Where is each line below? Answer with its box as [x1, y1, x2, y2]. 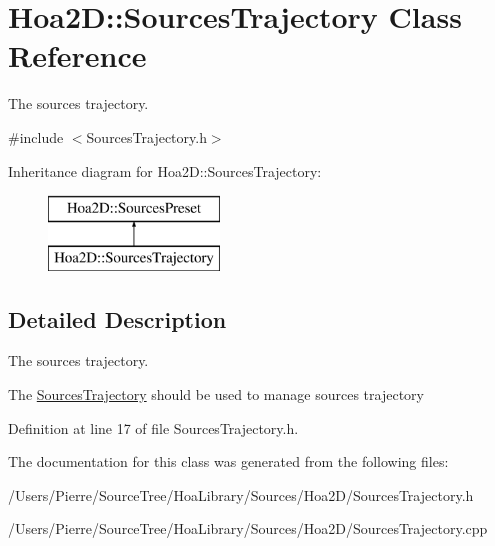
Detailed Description [8, 303, 227, 334]
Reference [8, 35, 147, 76]
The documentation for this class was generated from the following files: [8, 451, 449, 472]
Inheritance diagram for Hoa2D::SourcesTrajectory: [8, 160, 322, 181]
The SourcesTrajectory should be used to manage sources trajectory [8, 384, 424, 405]
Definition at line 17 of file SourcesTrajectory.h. [8, 417, 299, 438]
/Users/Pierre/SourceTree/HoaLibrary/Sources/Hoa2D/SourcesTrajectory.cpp [8, 518, 488, 539]
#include [8, 126, 64, 147]
